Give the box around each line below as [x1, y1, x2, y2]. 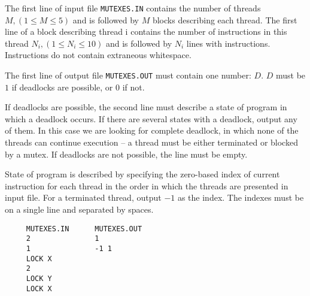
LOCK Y [26, 274, 52, 283]
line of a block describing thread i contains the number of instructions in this [5, 25, 287, 38]
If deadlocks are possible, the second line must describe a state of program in [5, 101, 287, 113]
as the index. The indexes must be [177, 191, 304, 204]
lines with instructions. [186, 37, 271, 49]
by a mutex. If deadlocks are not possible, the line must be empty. [5, 147, 248, 160]
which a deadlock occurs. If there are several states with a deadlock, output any [5, 112, 297, 125]
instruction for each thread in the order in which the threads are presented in [5, 179, 288, 192]
